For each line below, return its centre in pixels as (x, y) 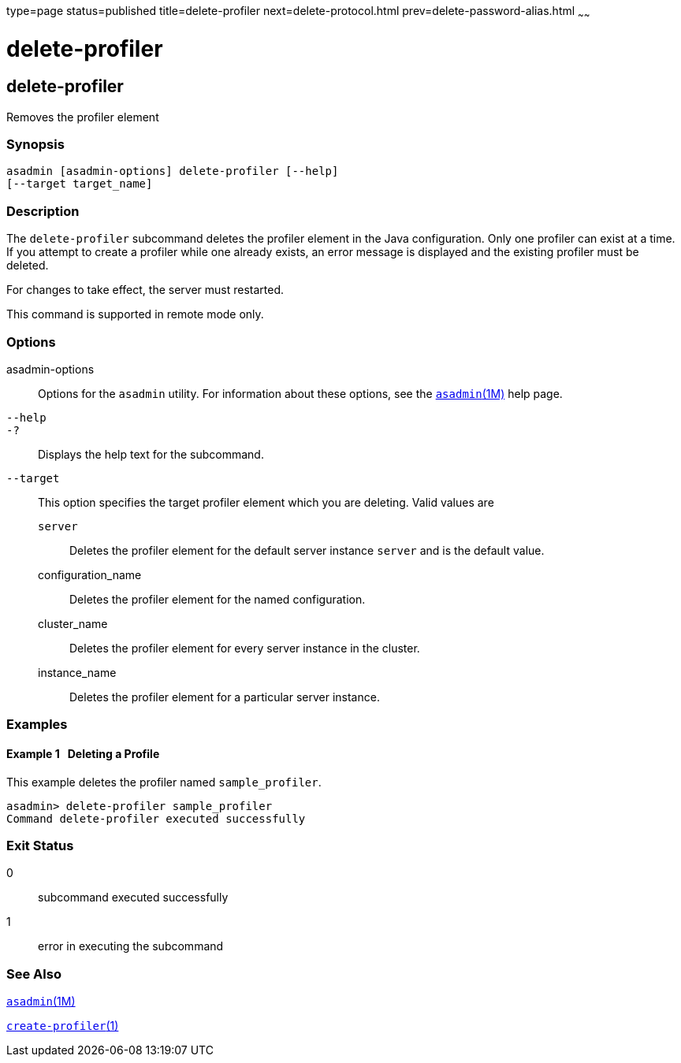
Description (43, 211)
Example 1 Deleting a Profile (83, 753)
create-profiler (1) (63, 1026)
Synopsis (35, 145)
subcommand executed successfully (133, 898)
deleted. (28, 266)
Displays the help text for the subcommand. (151, 454)
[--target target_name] (80, 184)
